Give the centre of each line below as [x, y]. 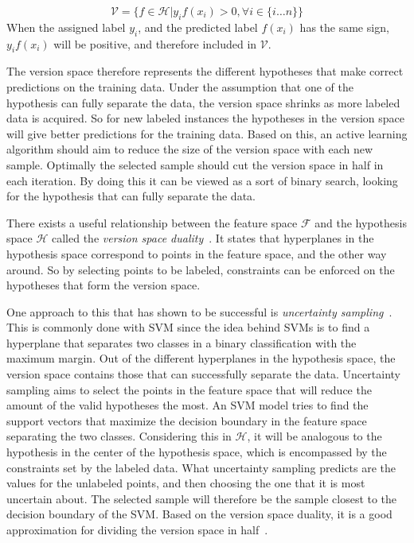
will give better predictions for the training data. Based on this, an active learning [207, 133]
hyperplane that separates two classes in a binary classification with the [182, 342]
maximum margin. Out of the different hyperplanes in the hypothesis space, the [201, 358]
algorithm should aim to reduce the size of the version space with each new [190, 149]
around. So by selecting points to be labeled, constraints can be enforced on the [201, 269]
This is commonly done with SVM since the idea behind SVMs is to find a [188, 327]
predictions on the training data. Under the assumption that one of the [180, 86]
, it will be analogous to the [314, 436]
